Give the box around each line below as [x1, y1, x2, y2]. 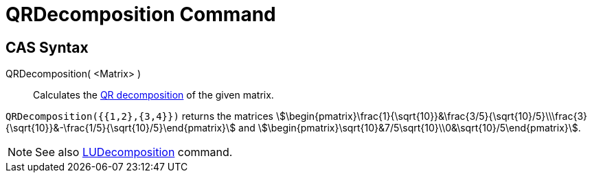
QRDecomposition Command [5, 3, 276, 26]
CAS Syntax [5, 38, 89, 56]
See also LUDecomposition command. [35, 145, 233, 160]
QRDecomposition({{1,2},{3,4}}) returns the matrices [5, 110, 273, 123]
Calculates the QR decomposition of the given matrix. [33, 89, 274, 101]
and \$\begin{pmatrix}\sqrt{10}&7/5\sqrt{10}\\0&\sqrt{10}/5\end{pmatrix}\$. [238, 122, 581, 134]
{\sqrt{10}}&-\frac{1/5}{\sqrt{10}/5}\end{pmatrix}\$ [5, 122, 236, 134]
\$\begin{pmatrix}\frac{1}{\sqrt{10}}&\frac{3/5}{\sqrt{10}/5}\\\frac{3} [275, 110, 587, 123]
